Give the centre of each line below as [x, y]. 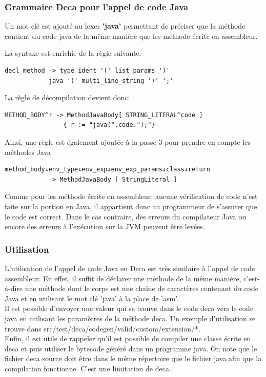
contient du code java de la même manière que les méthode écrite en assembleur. [131, 36]
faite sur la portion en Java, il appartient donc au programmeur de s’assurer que [131, 206]
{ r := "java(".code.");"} [109, 125]
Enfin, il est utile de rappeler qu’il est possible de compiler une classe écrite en [128, 338]
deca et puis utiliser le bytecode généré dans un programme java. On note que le [131, 348]
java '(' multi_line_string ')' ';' [111, 81]
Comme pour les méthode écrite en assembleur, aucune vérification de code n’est [131, 196]
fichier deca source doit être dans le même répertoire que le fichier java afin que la [133, 358]
